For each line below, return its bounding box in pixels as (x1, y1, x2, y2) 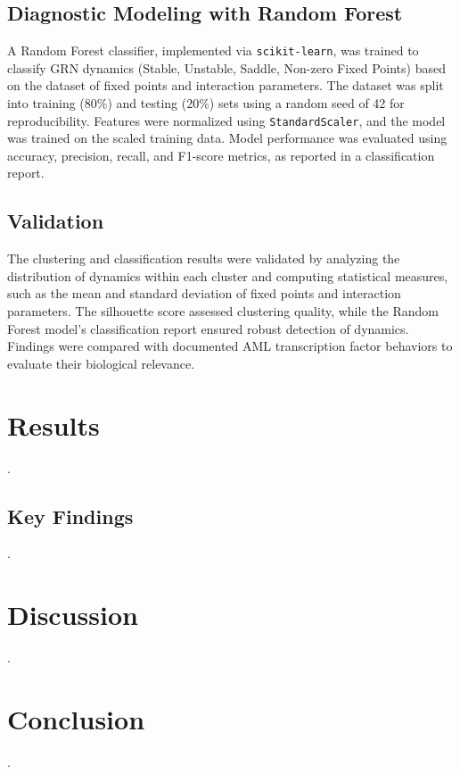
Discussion (7, 596, 138, 633)
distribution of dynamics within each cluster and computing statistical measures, (7, 266, 448, 285)
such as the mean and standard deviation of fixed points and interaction (7, 284, 401, 303)
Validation (7, 207, 104, 235)
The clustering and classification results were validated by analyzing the (7, 249, 400, 268)
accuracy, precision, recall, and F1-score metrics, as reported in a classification (7, 146, 435, 164)
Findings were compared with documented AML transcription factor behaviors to (7, 337, 453, 355)
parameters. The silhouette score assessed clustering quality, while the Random (7, 302, 439, 320)
